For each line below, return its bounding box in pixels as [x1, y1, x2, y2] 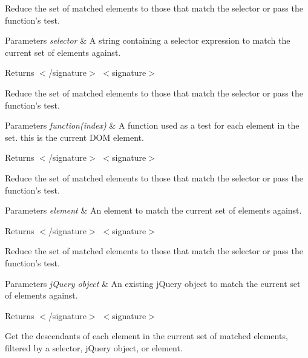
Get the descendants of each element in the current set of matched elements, [5, 329, 288, 342]
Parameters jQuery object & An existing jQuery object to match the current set [5, 277, 301, 289]
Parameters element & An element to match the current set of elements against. [5, 204, 302, 217]
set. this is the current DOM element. [5, 130, 144, 143]
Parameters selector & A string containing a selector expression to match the [5, 34, 290, 47]
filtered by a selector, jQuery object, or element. [5, 341, 183, 354]
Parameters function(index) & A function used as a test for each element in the [5, 119, 300, 132]
